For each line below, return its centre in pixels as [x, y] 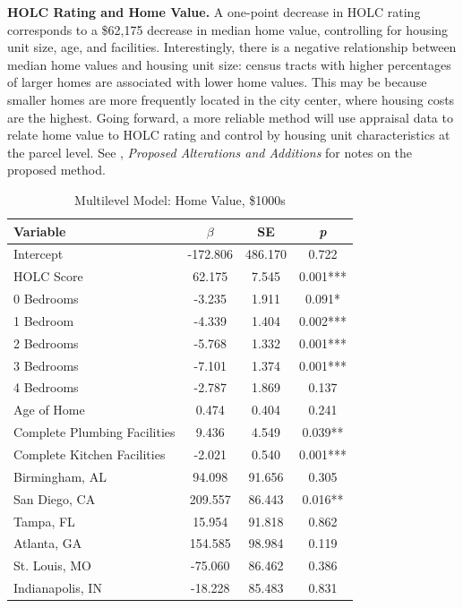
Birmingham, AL [60, 476]
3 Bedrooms [46, 365]
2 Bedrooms [46, 343]
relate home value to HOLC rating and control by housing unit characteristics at [229, 135]
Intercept [39, 254]
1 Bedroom [44, 320]
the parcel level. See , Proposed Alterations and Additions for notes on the [210, 152]
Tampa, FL [44, 521]
